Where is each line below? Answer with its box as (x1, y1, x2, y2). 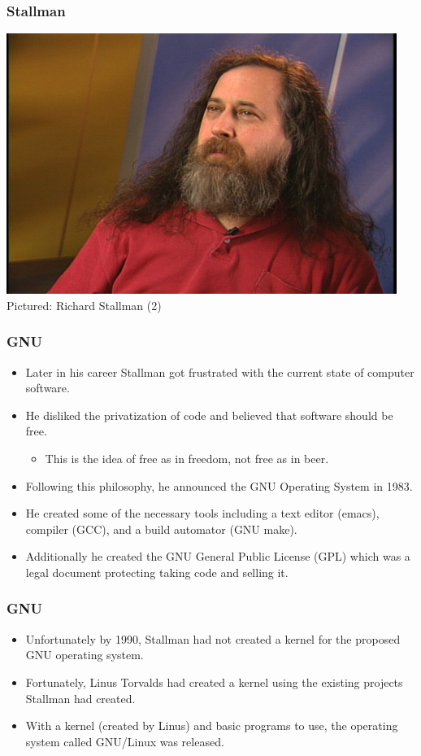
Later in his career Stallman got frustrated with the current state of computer (25, 363, 414, 380)
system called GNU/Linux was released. (25, 732, 224, 749)
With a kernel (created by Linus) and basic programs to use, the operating (25, 717, 398, 734)
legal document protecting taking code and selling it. (25, 563, 289, 580)
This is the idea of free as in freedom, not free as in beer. (45, 450, 329, 466)
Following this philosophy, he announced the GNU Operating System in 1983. (25, 477, 413, 494)
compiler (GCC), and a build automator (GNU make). (25, 520, 297, 537)
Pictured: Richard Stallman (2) (7, 296, 162, 313)
